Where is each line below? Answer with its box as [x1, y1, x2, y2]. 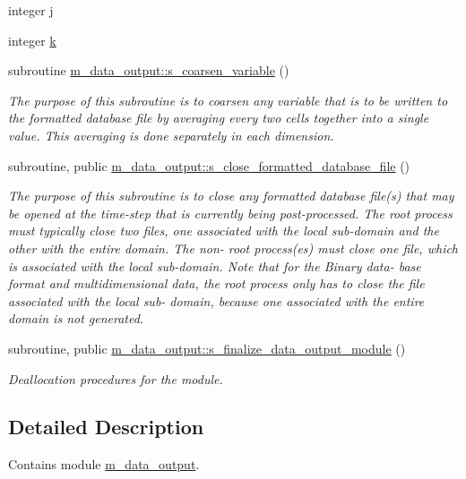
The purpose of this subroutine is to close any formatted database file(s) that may [8, 186, 454, 205]
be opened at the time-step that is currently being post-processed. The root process [8, 203, 453, 222]
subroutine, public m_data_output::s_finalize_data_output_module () [8, 338, 406, 357]
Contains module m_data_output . [8, 455, 200, 474]
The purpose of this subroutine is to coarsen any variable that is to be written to [8, 90, 448, 109]
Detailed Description [8, 413, 204, 441]
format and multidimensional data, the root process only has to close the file [8, 274, 425, 293]
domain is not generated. [8, 309, 144, 328]
